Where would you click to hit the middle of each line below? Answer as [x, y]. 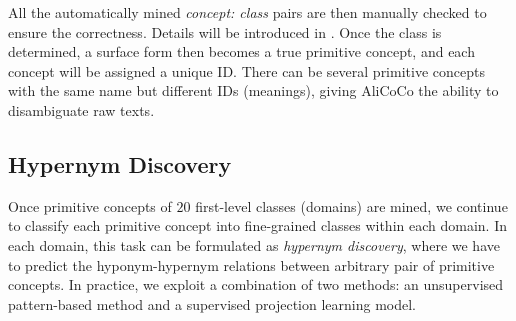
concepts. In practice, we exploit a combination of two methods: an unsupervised [256, 284]
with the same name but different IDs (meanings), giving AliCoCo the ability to [253, 90]
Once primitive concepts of [90, 205]
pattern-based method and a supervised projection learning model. [212, 303]
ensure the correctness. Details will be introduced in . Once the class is [225, 31]
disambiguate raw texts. [81, 109]
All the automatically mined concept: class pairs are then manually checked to [247, 12]
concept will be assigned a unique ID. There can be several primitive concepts [246, 70]
